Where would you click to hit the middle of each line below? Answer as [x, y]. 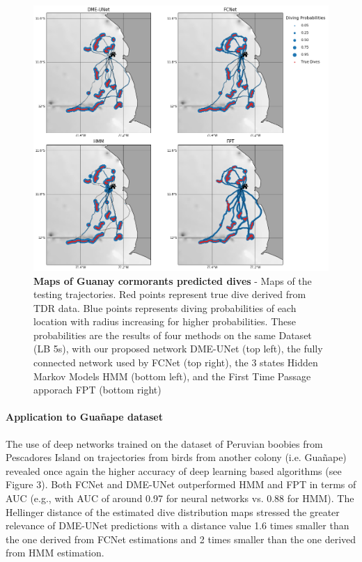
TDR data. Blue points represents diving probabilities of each [165, 307]
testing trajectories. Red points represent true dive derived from [170, 294]
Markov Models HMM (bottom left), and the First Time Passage [172, 376]
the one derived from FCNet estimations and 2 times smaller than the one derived [181, 539]
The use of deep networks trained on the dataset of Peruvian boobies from [164, 443]
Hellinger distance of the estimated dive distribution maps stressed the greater [173, 512]
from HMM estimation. [55, 553]
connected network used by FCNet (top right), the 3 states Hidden [176, 362]
